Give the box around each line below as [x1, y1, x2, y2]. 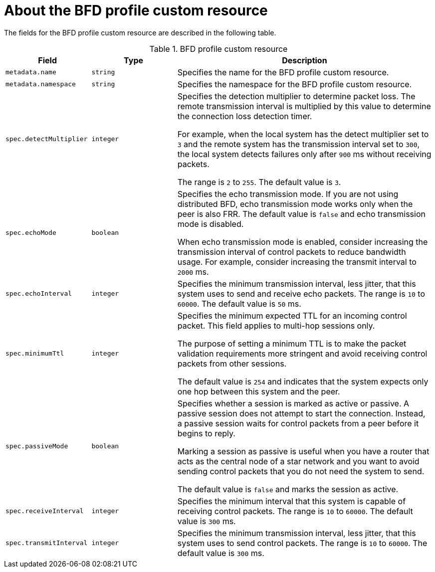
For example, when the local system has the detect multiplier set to [177, 129, 429, 139]
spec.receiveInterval [5, 507, 84, 515]
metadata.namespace [5, 80, 76, 88]
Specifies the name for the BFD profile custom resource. [177, 67, 389, 77]
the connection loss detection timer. [177, 111, 312, 121]
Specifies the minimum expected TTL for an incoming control [177, 310, 407, 321]
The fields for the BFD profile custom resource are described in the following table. [4, 28, 276, 37]
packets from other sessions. [177, 358, 287, 369]
